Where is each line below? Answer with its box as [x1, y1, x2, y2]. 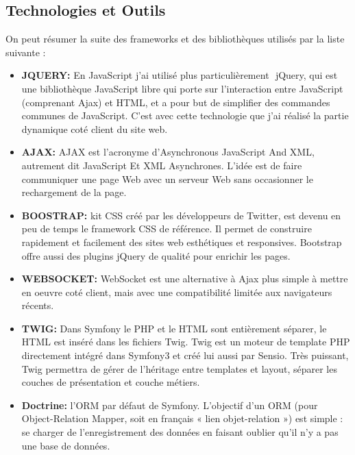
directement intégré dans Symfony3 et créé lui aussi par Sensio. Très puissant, [21, 348, 349, 362]
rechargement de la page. [21, 185, 127, 199]
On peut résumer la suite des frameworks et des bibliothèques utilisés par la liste [5, 32, 345, 46]
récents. [21, 298, 54, 312]
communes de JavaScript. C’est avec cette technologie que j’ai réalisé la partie [21, 108, 349, 123]
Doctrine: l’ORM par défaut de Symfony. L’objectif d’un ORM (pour [21, 397, 318, 412]
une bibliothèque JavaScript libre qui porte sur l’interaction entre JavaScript [21, 81, 343, 95]
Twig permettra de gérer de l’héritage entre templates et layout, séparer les [21, 361, 337, 376]
